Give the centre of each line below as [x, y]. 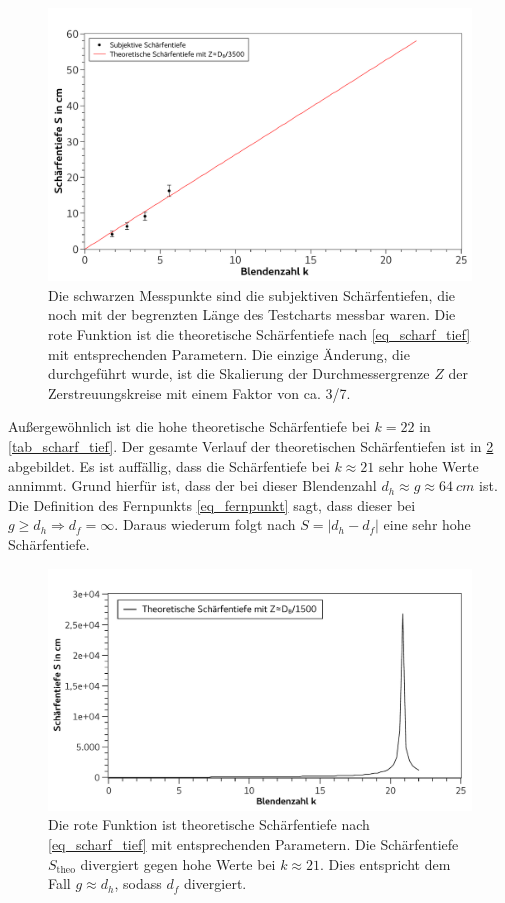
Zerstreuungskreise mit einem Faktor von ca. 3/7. [199, 392]
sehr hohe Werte [428, 465]
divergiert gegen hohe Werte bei [178, 863]
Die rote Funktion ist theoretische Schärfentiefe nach [209, 824]
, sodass [138, 883]
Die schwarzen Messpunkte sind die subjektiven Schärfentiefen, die [252, 294]
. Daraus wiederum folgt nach [205, 524]
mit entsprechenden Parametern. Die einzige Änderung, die [229, 353]
